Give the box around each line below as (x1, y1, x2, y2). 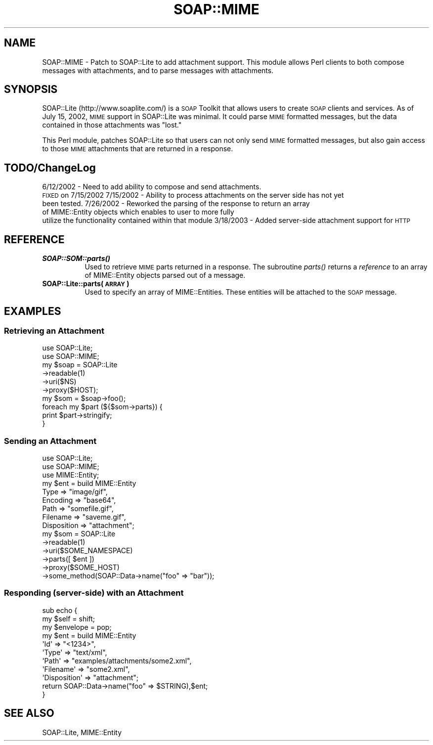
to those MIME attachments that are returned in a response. (42, 144, 233, 153)
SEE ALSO (4, 707, 54, 720)
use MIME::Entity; (42, 471, 99, 480)
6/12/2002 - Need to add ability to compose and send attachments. (42, 182, 261, 191)
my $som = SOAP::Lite (42, 529, 116, 538)
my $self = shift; (42, 614, 95, 623)
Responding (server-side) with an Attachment (4, 588, 184, 598)
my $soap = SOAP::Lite (42, 360, 118, 369)
